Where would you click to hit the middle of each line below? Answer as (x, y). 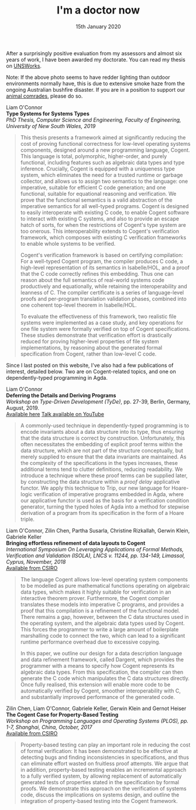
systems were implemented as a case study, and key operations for (102, 322)
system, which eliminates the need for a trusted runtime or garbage (102, 175)
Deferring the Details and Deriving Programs (61, 395)
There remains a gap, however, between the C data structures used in (104, 617)
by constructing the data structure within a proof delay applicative (100, 481)
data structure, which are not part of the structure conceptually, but (102, 450)
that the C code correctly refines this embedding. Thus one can (97, 273)
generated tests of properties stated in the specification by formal (100, 782)
